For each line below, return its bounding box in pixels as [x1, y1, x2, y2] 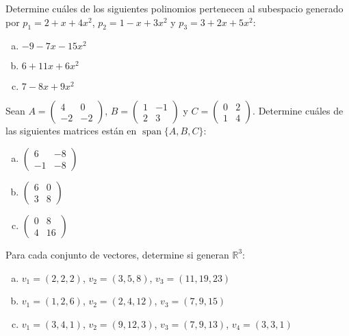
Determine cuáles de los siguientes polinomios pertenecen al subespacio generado [5, 1, 344, 15]
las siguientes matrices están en [5, 123, 137, 138]
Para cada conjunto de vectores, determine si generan [5, 247, 229, 261]
